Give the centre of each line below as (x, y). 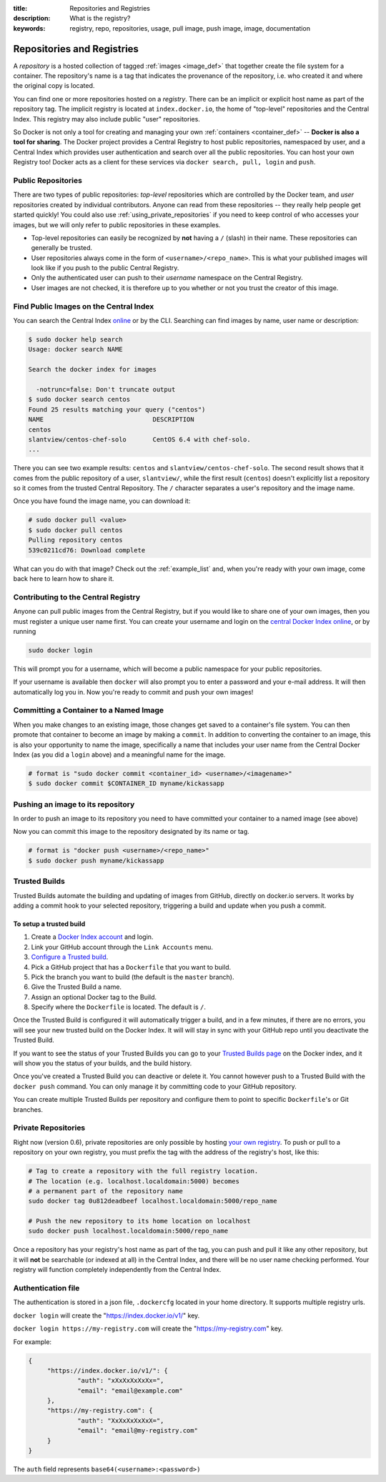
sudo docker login (60, 650)
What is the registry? (100, 19)
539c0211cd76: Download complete (87, 550)
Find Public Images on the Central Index (84, 306)
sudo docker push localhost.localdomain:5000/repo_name (128, 1231)
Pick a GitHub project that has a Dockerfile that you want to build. (131, 967)
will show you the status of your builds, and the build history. (103, 1063)
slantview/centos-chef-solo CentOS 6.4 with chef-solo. (139, 439)
